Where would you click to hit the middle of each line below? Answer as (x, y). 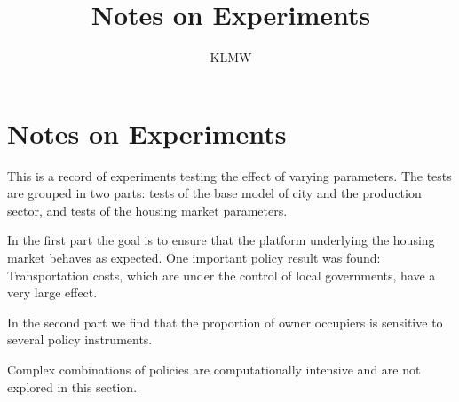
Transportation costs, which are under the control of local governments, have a (222, 275)
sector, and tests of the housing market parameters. (147, 210)
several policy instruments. (80, 339)
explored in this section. (72, 386)
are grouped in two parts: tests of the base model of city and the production (214, 193)
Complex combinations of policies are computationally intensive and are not (214, 369)
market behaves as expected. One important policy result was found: (194, 258)
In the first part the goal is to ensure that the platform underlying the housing (221, 240)
